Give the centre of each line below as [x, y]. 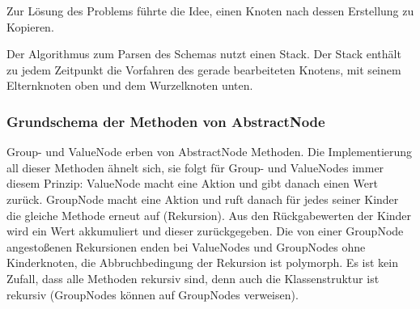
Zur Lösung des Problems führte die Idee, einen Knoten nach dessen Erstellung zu [210, 11]
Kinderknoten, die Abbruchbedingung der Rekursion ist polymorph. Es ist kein [202, 262]
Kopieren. [30, 26]
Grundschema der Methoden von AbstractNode [166, 121]
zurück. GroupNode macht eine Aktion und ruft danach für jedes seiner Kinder [203, 199]
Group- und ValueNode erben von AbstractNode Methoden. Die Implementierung [210, 152]
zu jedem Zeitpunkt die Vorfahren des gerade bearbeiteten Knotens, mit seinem [204, 69]
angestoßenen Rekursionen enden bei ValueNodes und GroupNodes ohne [186, 246]
